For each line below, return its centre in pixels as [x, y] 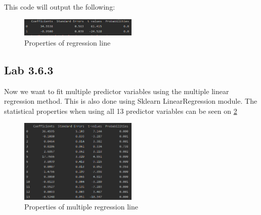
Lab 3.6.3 [29, 70]
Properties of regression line [68, 42]
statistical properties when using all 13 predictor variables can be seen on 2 [121, 111]
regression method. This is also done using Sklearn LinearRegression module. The [131, 101]
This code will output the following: [60, 7]
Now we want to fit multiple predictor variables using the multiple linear [117, 91]
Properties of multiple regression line [81, 207]
